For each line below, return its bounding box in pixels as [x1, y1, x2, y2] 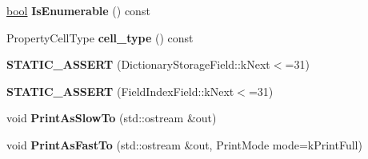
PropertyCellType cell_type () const [6, 29, 194, 46]
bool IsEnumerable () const [6, 2, 150, 18]
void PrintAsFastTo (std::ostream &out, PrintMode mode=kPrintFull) [6, 136, 362, 153]
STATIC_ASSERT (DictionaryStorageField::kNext [6, 56, 270, 73]
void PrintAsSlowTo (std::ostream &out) [6, 109, 217, 126]
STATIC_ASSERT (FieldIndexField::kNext [6, 82, 234, 99]
